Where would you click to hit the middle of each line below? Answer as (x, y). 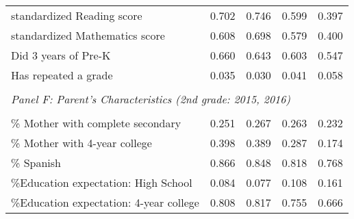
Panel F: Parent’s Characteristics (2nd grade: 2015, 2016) (151, 99)
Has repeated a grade (62, 75)
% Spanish (36, 163)
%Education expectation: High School (102, 182)
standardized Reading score (77, 15)
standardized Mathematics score (88, 35)
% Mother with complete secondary (96, 123)
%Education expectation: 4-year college (105, 202)
